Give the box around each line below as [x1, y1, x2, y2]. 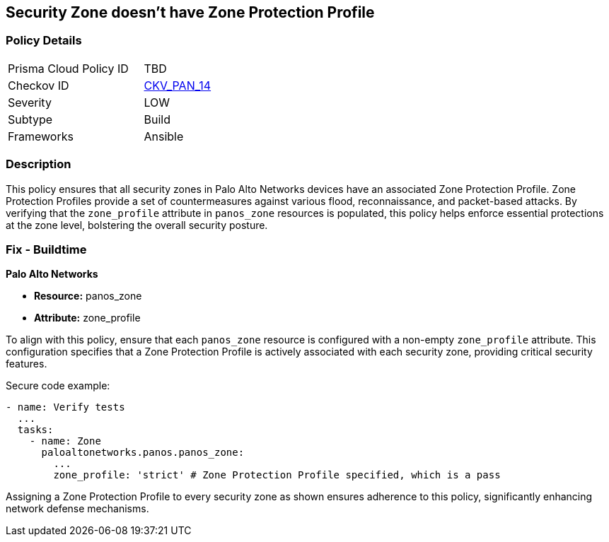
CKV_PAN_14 [144, 78, 211, 93]
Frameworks [8, 129, 74, 143]
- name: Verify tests [6, 401, 125, 413]
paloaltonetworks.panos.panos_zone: [41, 447, 245, 459]
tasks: [17, 424, 54, 436]
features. [6, 358, 47, 370]
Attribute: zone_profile [34, 312, 141, 324]
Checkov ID [8, 78, 69, 93]
